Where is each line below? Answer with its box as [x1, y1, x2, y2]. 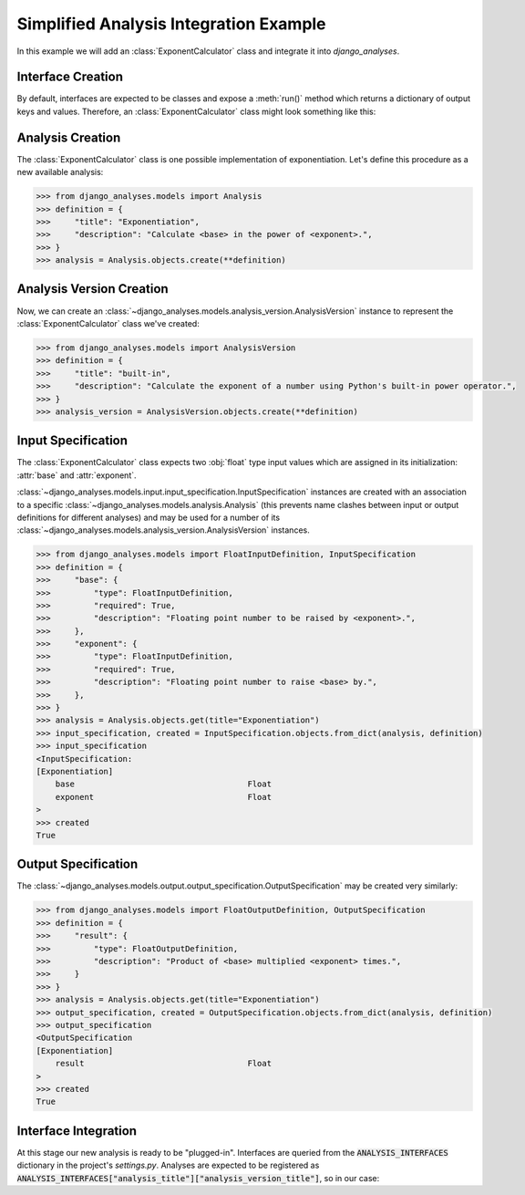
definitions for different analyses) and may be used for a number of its [16, 512, 281, 523]
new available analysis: [16, 167, 104, 178]
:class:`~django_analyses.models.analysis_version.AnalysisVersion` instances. [16, 525, 310, 535]
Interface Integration [16, 1123, 137, 1138]
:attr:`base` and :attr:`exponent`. [16, 470, 137, 481]
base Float [55, 779, 273, 789]
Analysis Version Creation [16, 281, 169, 296]
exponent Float [55, 792, 273, 802]
